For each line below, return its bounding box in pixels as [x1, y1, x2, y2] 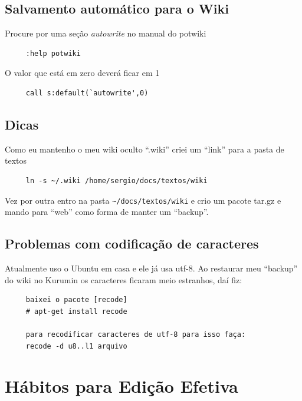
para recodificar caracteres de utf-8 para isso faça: [25, 330, 246, 339]
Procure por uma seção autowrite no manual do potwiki [5, 27, 206, 39]
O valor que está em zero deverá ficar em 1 [5, 67, 160, 79]
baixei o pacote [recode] [25, 296, 127, 304]
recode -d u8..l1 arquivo [25, 342, 127, 350]
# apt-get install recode [25, 307, 127, 316]
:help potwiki [25, 49, 81, 58]
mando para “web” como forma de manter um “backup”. [5, 206, 209, 218]
